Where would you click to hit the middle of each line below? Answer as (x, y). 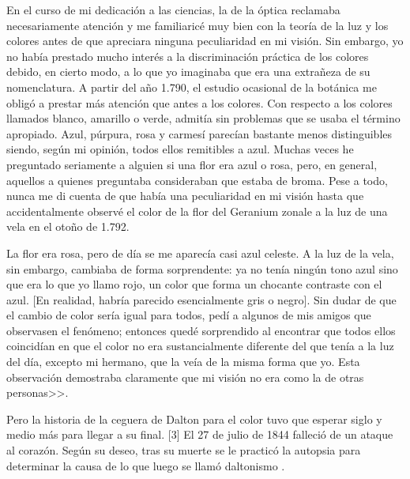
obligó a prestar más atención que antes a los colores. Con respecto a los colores (199, 102)
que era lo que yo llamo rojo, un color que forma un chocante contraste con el (194, 284)
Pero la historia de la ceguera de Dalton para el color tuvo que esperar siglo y (194, 419)
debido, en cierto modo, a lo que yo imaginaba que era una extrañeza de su (188, 72)
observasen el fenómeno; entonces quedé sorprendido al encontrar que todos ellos (201, 330)
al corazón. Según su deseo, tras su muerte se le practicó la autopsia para (184, 450)
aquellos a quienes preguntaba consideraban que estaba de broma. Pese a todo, (197, 180)
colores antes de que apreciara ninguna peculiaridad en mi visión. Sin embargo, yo (205, 41)
